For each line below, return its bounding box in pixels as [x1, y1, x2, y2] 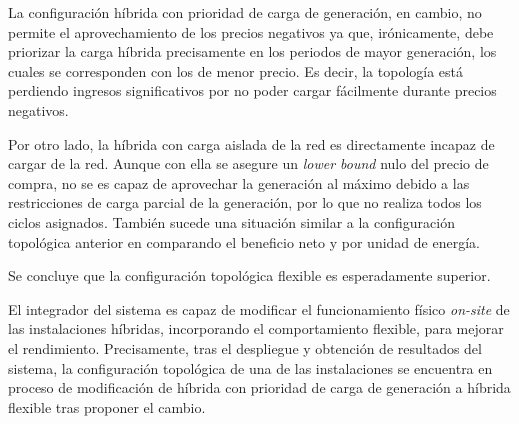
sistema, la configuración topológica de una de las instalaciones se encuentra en [8, 357, 493, 378]
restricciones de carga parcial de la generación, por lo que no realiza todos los [8, 192, 482, 213]
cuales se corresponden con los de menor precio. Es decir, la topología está [8, 60, 464, 81]
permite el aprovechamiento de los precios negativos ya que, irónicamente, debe [8, 21, 494, 42]
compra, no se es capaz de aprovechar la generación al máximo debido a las [8, 172, 470, 193]
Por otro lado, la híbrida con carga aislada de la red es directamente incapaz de [8, 133, 495, 154]
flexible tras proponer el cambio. [8, 396, 206, 417]
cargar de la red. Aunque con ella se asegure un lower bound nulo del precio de [8, 153, 489, 174]
